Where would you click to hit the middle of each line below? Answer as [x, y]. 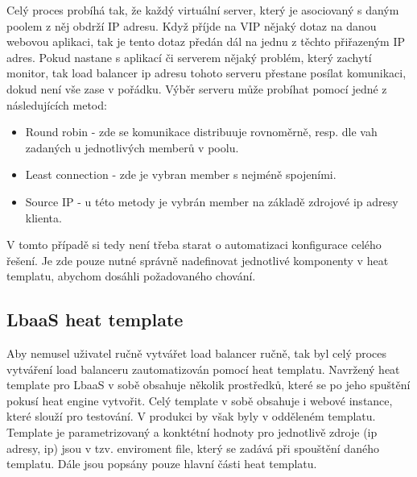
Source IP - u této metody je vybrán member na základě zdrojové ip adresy [212, 201]
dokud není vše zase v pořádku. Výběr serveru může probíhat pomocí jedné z [197, 88]
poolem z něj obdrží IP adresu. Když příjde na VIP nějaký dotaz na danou [192, 25]
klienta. [43, 217]
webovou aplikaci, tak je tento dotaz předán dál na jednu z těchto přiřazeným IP [206, 41]
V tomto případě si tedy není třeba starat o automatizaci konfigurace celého [194, 245]
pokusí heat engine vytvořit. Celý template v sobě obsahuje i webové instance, [200, 400]
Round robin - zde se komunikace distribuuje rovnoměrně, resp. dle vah [201, 132]
